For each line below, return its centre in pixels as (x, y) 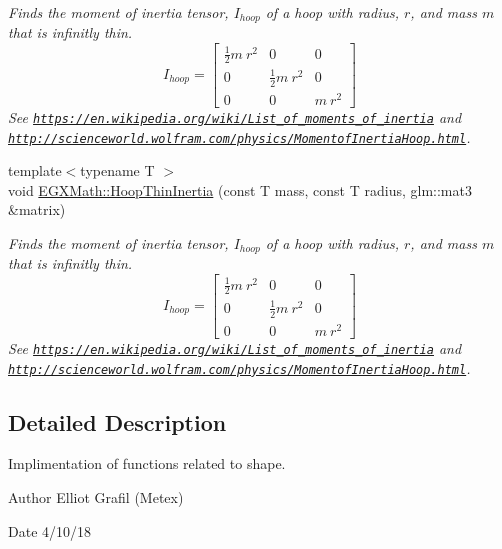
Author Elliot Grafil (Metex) (96, 497)
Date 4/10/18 (50, 530)
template (35, 170)
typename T (117, 170)
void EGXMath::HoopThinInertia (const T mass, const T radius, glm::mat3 (240, 189)
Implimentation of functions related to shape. (147, 463)
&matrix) (37, 209)
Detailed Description (117, 421)
